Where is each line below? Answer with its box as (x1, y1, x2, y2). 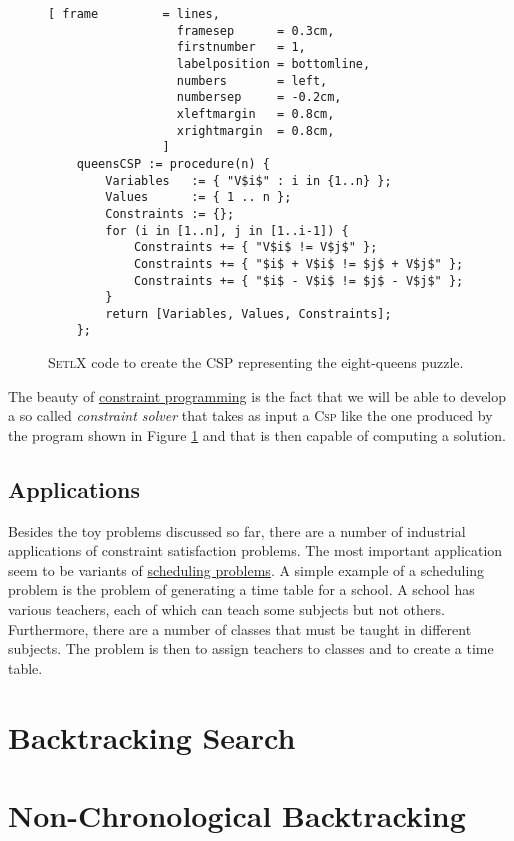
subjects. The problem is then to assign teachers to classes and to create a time (8, 638, 494, 659)
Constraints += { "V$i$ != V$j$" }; (133, 240, 378, 255)
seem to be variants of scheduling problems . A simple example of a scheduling (8, 559, 485, 580)
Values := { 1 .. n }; (105, 190, 292, 205)
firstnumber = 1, (176, 40, 306, 55)
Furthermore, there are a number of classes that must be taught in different (8, 618, 472, 639)
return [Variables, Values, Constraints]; (105, 306, 392, 321)
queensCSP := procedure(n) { (76, 156, 270, 171)
